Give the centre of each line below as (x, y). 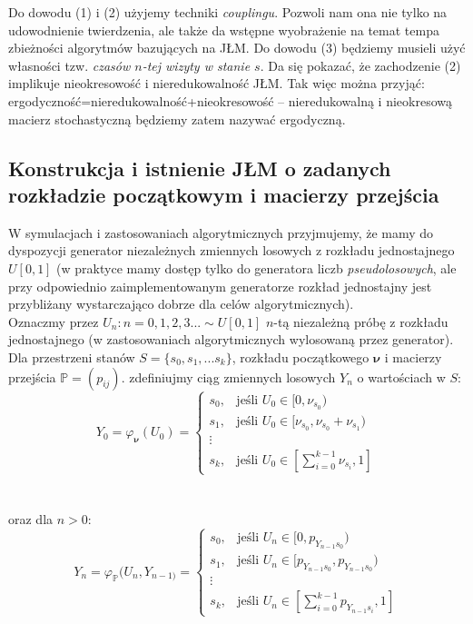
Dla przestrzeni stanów (72, 357)
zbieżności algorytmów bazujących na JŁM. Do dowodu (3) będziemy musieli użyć (237, 48)
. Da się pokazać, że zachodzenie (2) (360, 65)
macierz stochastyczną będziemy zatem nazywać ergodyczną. (177, 119)
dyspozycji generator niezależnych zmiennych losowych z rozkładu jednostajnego (232, 250)
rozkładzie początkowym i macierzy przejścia (224, 194)
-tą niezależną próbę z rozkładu (361, 321)
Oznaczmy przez (54, 321)
